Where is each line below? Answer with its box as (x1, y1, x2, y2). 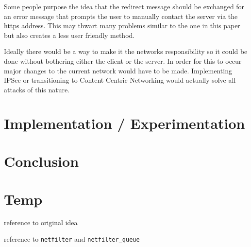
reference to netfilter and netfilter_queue (4, 233, 140, 244)
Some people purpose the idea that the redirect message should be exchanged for (4, 1, 245, 11)
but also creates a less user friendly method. (4, 30, 135, 40)
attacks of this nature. (4, 84, 70, 94)
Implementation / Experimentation (4, 113, 245, 133)
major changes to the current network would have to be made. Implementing (4, 65, 232, 75)
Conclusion (4, 151, 79, 171)
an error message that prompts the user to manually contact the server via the (4, 11, 238, 21)
